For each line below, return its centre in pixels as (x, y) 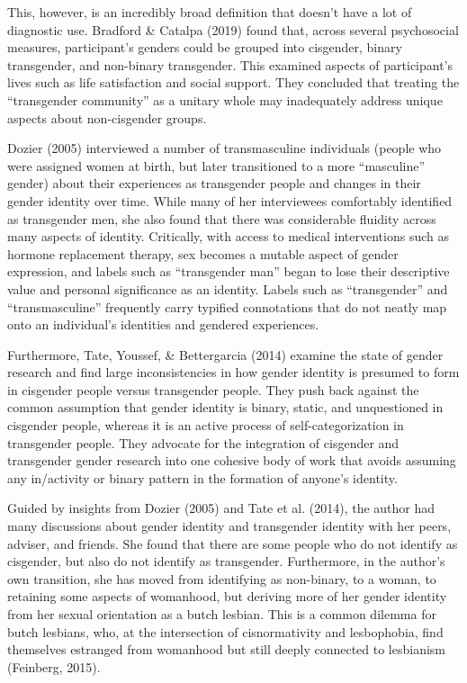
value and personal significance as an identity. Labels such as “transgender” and (228, 288)
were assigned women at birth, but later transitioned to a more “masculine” (216, 165)
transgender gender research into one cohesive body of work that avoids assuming (232, 460)
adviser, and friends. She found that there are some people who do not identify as (233, 543)
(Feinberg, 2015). (54, 666)
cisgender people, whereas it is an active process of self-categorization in (206, 425)
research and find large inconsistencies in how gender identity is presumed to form (233, 372)
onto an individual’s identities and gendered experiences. (163, 324)
